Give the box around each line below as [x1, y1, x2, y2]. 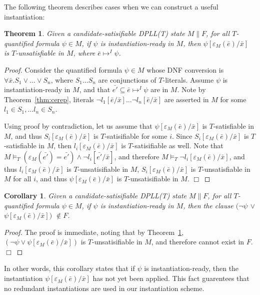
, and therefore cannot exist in [151, 236, 244, 247]
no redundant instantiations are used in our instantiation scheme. [4, 282, 204, 293]
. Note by [177, 84, 206, 95]
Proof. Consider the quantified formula [4, 64, 122, 75]
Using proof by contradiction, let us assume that [4, 120, 152, 131]
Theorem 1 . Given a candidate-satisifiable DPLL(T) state [4, 28, 185, 39]
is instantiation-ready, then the [144, 263, 239, 273]
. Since [171, 130, 192, 141]
